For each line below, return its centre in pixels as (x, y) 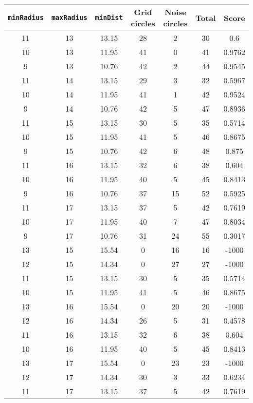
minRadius (26, 18)
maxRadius (69, 18)
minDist (109, 18)
